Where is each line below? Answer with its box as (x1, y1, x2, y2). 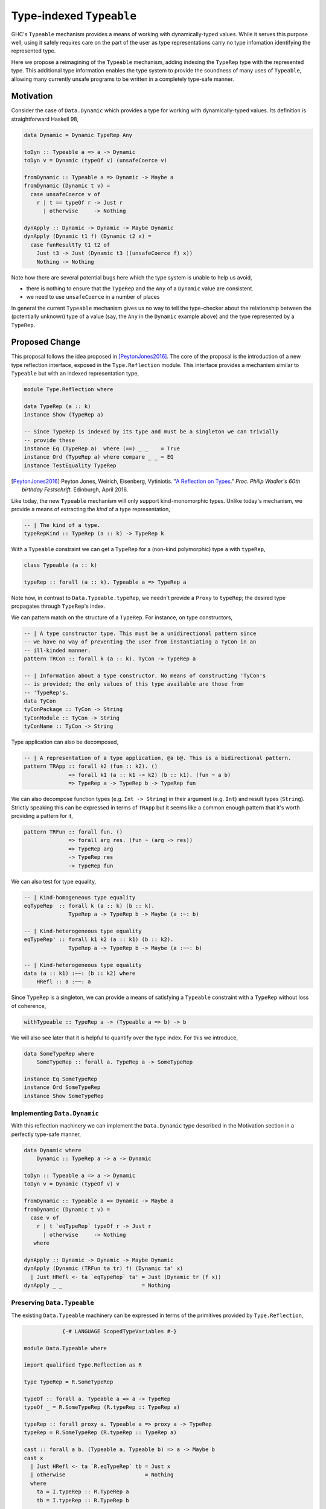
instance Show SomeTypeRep (24, 1093, 104, 1099)
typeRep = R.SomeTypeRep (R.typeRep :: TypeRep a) (24, 1429, 177, 1436)
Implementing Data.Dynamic (11, 1109, 99, 1118)
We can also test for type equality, (11, 878, 97, 885)
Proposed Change (11, 337, 81, 347)
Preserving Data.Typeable (11, 1298, 95, 1307)
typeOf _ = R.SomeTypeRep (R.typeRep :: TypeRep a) (24, 1404, 181, 1411)
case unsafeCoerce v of (30, 191, 101, 197)
